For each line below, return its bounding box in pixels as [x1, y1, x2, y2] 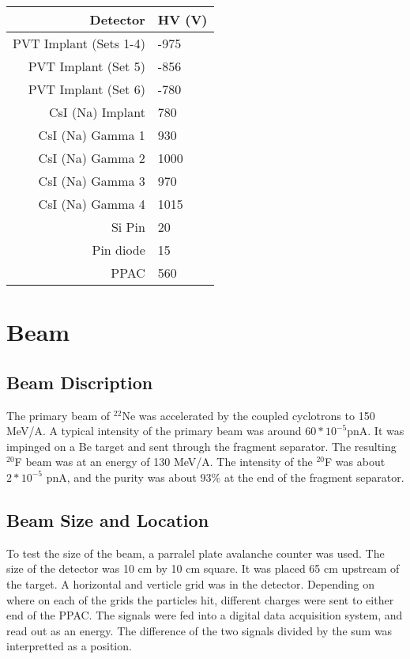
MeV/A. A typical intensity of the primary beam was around [6, 422, 302, 439]
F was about [325, 453, 386, 470]
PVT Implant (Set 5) [28, 57, 145, 75]
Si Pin [111, 218, 145, 236]
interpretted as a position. [6, 638, 132, 654]
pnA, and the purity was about [46, 468, 197, 485]
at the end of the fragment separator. [224, 468, 404, 485]
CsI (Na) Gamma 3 [38, 172, 145, 190]
